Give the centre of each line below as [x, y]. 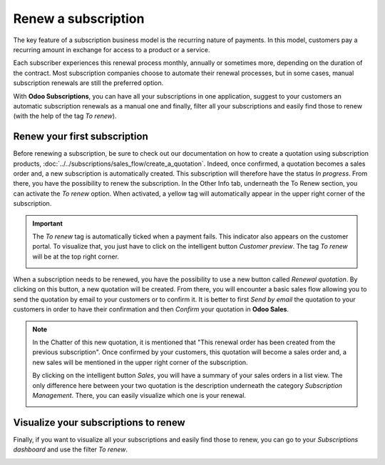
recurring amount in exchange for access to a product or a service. [112, 49]
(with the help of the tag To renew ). [65, 116]
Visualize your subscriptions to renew [99, 422]
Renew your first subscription [81, 137]
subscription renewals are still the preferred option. [88, 83]
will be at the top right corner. [76, 256]
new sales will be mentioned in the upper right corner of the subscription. [140, 362]
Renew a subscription [79, 19]
